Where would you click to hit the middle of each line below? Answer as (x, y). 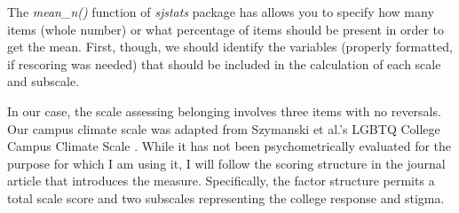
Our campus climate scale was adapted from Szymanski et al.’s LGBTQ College (224, 128)
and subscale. (44, 81)
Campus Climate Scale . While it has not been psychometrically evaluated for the (229, 146)
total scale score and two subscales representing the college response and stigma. (226, 197)
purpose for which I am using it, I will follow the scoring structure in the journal (226, 163)
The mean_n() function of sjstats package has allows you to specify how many (221, 12)
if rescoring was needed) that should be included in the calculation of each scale (224, 63)
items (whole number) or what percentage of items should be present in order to (226, 29)
